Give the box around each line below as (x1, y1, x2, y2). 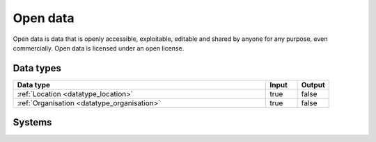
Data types (13, 62, 62, 74)
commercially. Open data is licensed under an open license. (13, 44, 185, 52)
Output (301, 80, 325, 89)
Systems (13, 116, 52, 128)
